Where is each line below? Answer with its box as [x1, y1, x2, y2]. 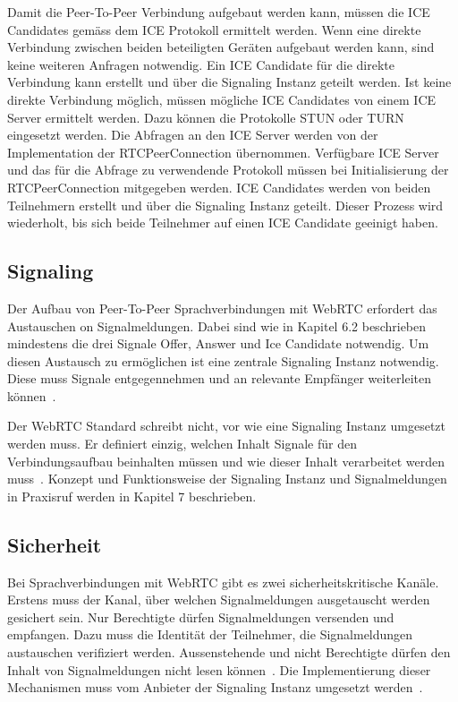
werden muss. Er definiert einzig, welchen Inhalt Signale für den [7, 434, 357, 453]
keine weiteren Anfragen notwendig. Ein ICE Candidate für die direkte [7, 55, 395, 73]
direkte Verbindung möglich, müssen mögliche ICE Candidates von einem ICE [7, 90, 437, 108]
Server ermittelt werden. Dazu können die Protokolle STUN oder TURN [7, 107, 404, 126]
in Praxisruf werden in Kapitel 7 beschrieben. [7, 486, 257, 505]
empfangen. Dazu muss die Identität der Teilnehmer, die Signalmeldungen [7, 625, 413, 644]
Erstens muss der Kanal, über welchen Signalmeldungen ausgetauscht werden [7, 590, 430, 609]
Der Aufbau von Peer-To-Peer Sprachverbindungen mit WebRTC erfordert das [7, 298, 437, 317]
